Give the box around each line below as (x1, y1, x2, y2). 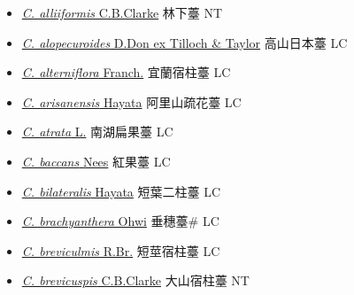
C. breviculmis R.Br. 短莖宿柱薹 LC (21, 241, 220, 260)
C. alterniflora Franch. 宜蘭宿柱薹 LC (21, 63, 231, 82)
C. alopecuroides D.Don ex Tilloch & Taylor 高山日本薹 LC (21, 33, 348, 51)
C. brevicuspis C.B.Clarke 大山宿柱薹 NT (21, 271, 250, 290)
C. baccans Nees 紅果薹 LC (21, 151, 171, 170)
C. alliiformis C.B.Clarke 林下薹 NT (21, 4, 223, 21)
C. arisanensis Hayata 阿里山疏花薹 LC (21, 92, 242, 111)
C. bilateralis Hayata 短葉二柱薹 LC (21, 182, 221, 200)
